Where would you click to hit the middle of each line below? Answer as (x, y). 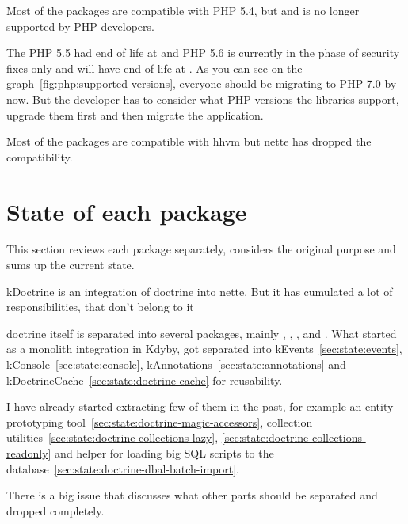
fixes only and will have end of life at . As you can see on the (154, 68)
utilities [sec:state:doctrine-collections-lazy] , (112, 437)
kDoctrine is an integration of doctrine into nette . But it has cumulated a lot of (200, 291)
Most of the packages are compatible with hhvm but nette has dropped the (189, 141)
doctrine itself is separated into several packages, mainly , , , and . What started (202, 333)
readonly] (29, 453)
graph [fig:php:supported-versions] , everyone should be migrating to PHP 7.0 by (202, 84)
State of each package (127, 211)
